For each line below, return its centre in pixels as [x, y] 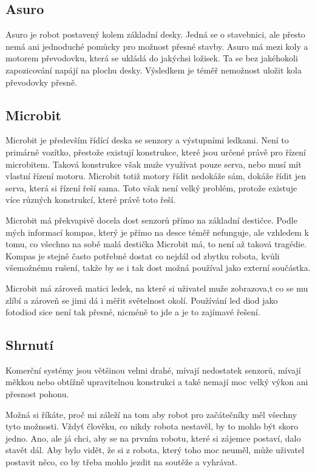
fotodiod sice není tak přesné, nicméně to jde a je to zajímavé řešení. [133, 312]
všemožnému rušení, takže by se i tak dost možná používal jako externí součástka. [158, 268]
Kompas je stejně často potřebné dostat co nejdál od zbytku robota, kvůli [143, 255]
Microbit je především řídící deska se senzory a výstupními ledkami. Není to [147, 140]
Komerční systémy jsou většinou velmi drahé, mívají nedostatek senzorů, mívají [153, 370]
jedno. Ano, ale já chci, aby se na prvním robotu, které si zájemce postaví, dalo [153, 438]
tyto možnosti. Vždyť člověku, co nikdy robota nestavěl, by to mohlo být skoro [152, 426]
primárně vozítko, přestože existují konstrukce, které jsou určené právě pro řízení [156, 152]
